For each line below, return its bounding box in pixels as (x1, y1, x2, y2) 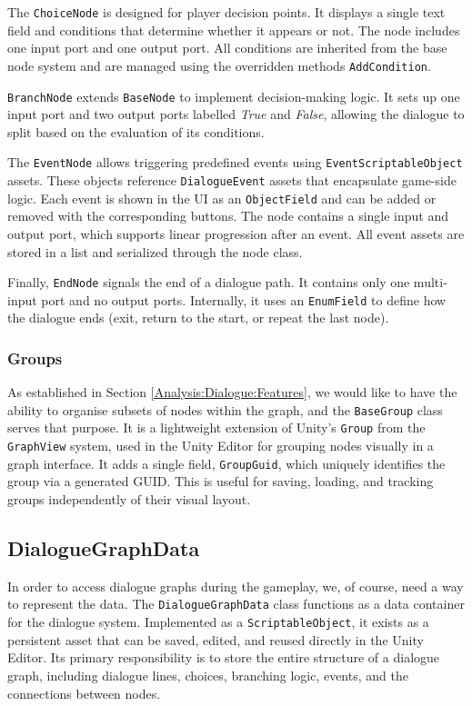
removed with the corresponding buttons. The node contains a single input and (7, 206, 449, 225)
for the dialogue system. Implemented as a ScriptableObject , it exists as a (7, 612, 429, 631)
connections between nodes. (7, 683, 161, 702)
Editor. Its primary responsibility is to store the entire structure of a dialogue (7, 648, 440, 667)
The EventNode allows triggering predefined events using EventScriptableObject (7, 153, 463, 172)
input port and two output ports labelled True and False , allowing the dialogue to (7, 104, 465, 124)
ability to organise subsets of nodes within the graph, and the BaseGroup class (7, 400, 443, 419)
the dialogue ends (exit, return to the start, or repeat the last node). (7, 308, 389, 327)
